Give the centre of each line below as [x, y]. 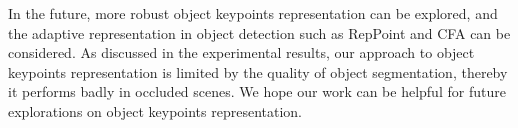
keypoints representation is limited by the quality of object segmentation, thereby [258, 71]
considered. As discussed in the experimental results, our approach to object [241, 52]
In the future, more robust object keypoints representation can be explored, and [253, 13]
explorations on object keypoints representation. [155, 110]
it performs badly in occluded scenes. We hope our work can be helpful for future [257, 91]
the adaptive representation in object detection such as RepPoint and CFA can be [259, 32]
